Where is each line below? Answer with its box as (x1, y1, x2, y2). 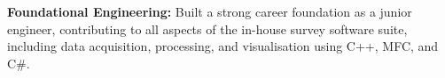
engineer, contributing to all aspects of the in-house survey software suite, (7, 19, 408, 38)
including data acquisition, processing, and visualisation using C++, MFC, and (7, 37, 439, 55)
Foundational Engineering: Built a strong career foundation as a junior (7, 3, 412, 20)
